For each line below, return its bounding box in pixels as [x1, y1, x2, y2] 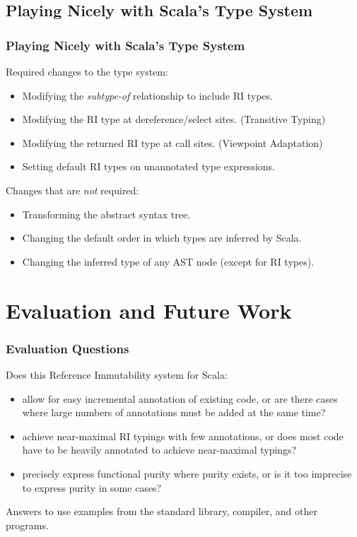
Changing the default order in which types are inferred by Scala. [22, 230, 302, 245]
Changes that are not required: [6, 182, 139, 197]
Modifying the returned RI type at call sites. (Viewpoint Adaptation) [22, 135, 323, 150]
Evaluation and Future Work [6, 295, 292, 324]
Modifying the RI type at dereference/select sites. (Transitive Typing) [22, 112, 326, 126]
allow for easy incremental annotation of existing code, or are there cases [22, 391, 338, 406]
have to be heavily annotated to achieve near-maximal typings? [22, 442, 297, 457]
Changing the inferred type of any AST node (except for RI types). [22, 254, 315, 268]
